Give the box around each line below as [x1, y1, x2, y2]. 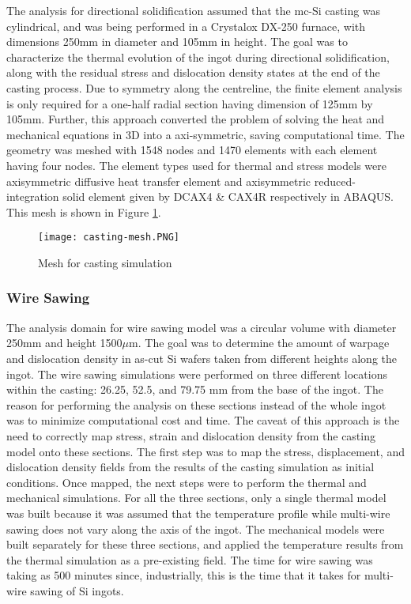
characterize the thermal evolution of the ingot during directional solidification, [6, 48, 390, 65]
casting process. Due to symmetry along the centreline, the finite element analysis [6, 79, 402, 96]
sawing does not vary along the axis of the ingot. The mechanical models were [6, 520, 385, 537]
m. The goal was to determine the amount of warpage [129, 334, 390, 351]
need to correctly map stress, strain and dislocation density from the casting [6, 427, 375, 444]
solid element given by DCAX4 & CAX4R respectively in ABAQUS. [62, 188, 394, 205]
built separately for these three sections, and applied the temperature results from [6, 536, 404, 553]
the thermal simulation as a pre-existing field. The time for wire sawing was [6, 551, 373, 568]
